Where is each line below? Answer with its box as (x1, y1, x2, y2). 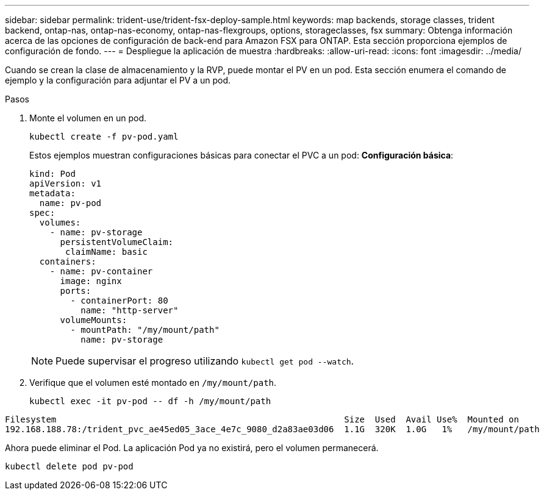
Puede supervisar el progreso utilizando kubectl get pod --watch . (55, 355, 354, 367)
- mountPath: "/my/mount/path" (70, 325, 220, 335)
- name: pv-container (49, 266, 153, 276)
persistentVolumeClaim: (60, 237, 174, 247)
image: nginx (60, 276, 122, 286)
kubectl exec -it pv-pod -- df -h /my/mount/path (29, 396, 271, 406)
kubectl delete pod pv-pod (5, 461, 134, 471)
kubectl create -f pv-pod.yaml (29, 132, 179, 141)
